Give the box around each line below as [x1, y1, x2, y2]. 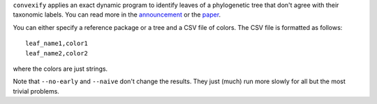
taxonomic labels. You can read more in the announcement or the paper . [13, 10, 221, 19]
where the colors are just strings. [13, 64, 108, 73]
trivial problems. [13, 87, 59, 95]
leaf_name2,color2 [25, 49, 89, 57]
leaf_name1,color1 [25, 40, 89, 48]
